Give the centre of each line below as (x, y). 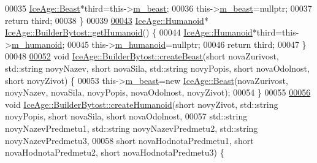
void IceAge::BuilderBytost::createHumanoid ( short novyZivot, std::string (142, 104)
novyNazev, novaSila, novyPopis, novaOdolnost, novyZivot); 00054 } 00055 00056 (158, 92)
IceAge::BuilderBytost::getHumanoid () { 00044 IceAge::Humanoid (129, 32)
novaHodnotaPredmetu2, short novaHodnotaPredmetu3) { (115, 152)
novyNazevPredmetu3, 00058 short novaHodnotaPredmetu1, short (129, 140)
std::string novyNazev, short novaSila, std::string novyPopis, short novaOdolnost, (157, 68)
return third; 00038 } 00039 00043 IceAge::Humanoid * (107, 20)
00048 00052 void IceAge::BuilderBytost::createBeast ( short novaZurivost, (142, 56)
